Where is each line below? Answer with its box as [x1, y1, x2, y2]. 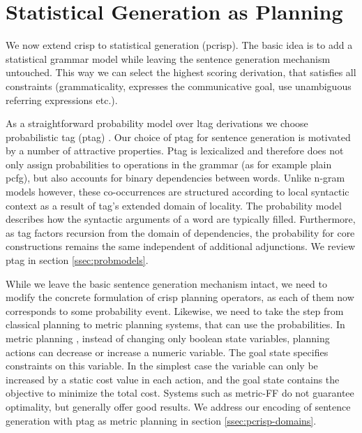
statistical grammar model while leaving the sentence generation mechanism [6, 51, 331, 66]
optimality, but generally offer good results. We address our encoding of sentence [6, 399, 351, 413]
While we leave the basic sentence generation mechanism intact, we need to [6, 276, 328, 291]
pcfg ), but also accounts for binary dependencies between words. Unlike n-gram [6, 170, 345, 185]
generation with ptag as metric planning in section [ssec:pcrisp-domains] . [6, 413, 317, 427]
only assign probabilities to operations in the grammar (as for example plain [6, 156, 332, 171]
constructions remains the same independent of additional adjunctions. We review [6, 239, 356, 254]
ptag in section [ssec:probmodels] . [6, 253, 149, 267]
